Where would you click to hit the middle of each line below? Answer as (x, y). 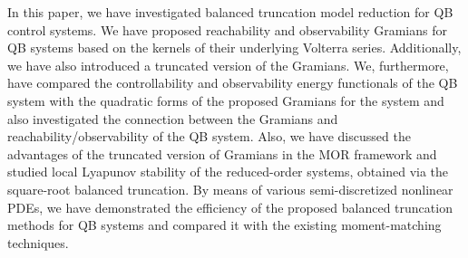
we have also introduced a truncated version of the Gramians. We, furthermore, (228, 65)
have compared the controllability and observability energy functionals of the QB (233, 83)
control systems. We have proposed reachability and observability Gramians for (227, 29)
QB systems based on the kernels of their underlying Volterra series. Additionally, (234, 48)
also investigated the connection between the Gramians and (173, 118)
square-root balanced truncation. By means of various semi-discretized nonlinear (230, 189)
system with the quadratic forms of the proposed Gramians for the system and (226, 100)
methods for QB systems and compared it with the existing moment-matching (224, 225)
